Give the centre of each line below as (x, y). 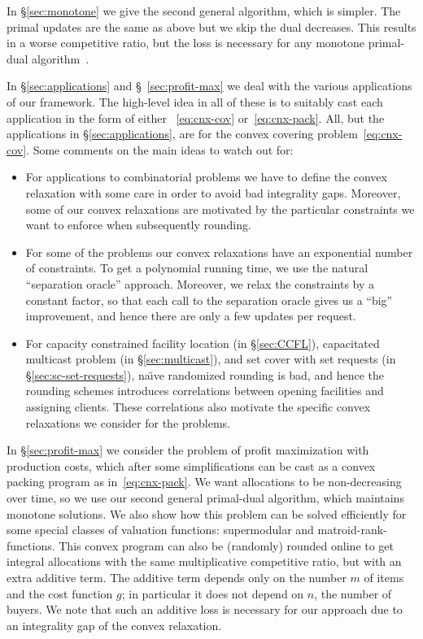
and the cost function (60, 593)
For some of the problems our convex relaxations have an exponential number (219, 252)
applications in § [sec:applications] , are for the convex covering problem (182, 134)
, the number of (353, 593)
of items (384, 577)
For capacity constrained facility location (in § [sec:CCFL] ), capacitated (203, 343)
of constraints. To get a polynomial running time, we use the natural (197, 268)
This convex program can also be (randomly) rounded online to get (227, 545)
